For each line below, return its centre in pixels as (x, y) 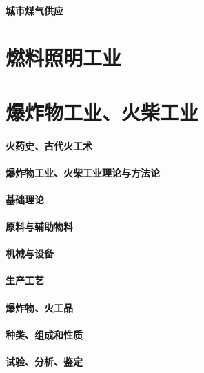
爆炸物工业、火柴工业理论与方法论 (83, 172)
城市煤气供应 (34, 10)
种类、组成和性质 (44, 334)
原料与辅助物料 (39, 226)
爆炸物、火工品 (39, 307)
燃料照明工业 (64, 58)
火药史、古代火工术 (49, 145)
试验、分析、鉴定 (44, 362)
